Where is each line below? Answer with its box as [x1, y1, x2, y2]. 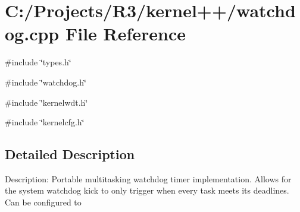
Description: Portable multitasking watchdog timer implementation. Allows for [5, 172, 292, 185]
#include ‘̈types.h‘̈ [5, 56, 71, 68]
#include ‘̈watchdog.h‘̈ [5, 75, 86, 88]
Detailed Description [5, 145, 135, 163]
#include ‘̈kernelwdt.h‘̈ [5, 96, 88, 108]
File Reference [65, 21, 186, 46]
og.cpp [5, 21, 60, 46]
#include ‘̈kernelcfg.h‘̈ [5, 116, 85, 128]
